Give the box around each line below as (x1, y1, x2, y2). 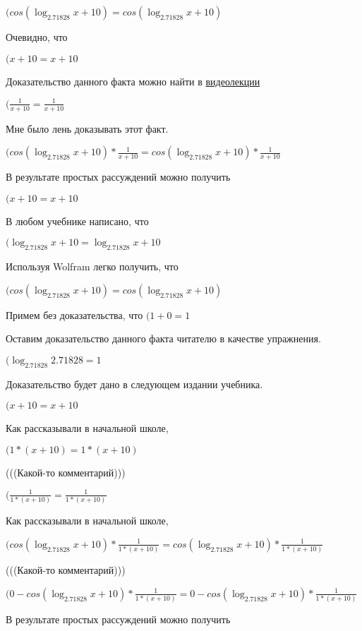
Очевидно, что (6, 30, 68, 44)
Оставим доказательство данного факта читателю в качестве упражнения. (6, 331, 321, 346)
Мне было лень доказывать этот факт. (6, 121, 169, 136)
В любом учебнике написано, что (6, 213, 149, 228)
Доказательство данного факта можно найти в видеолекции (6, 73, 260, 88)
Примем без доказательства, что (6, 307, 143, 322)
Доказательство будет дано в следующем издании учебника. (6, 376, 263, 391)
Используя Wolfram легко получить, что (6, 259, 179, 274)
